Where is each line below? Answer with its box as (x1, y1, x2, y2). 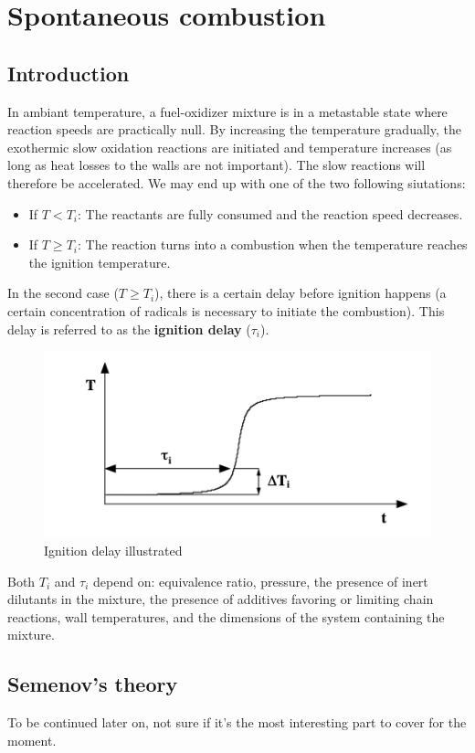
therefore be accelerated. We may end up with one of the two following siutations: (7, 173, 466, 192)
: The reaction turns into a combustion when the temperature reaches (78, 235, 468, 254)
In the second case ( (7, 283, 119, 302)
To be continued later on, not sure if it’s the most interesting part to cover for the (7, 713, 467, 732)
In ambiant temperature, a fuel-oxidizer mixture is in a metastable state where (7, 101, 448, 121)
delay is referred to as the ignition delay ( (7, 319, 251, 338)
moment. (7, 730, 57, 749)
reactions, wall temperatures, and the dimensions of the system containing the (7, 607, 445, 626)
